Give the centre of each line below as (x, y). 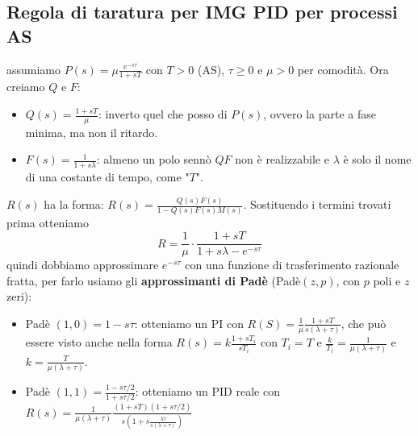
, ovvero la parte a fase (320, 114)
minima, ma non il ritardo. (92, 132)
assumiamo (34, 69)
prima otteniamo (48, 223)
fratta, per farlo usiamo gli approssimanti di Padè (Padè (154, 280)
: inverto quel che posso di (163, 114)
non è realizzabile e (282, 159)
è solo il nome (377, 159)
